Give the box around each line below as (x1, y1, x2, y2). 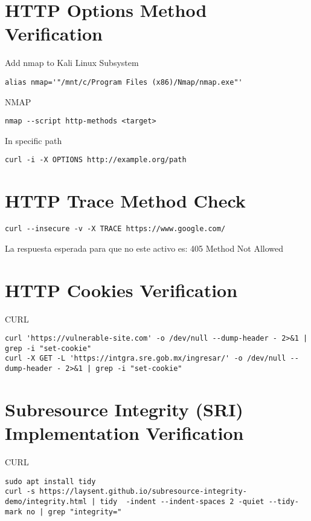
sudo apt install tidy (5, 477, 96, 486)
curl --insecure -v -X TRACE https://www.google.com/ (5, 224, 226, 234)
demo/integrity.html (5, 497, 88, 506)
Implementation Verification (5, 421, 244, 445)
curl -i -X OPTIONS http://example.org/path (5, 156, 187, 165)
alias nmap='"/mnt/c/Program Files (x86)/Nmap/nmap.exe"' (5, 77, 243, 87)
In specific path (5, 134, 62, 146)
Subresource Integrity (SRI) (5, 396, 243, 421)
